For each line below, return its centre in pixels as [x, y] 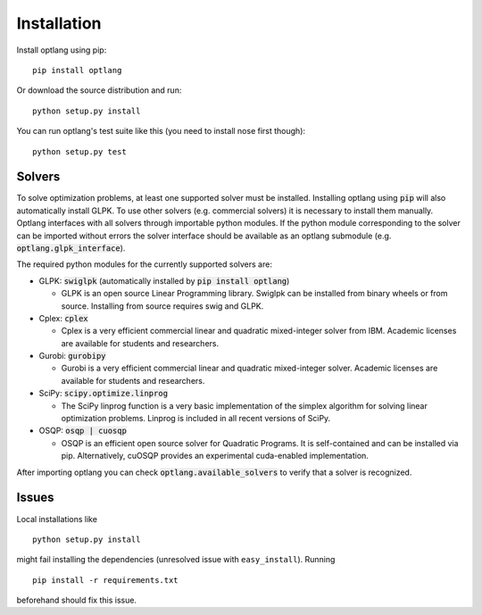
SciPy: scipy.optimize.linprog [104, 394]
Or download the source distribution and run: [99, 90]
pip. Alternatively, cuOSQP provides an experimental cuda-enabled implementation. [215, 456]
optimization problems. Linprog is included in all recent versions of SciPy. [196, 419]
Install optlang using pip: [62, 50]
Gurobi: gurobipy [72, 356]
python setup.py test [79, 151]
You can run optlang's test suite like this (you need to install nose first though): [161, 131]
